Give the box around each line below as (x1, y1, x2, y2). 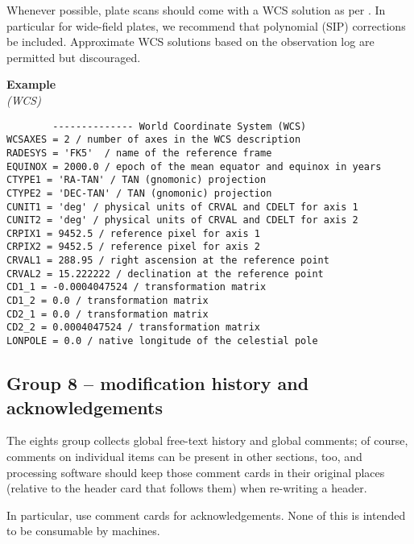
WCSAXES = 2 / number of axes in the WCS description (6, 134, 301, 146)
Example (6, 76, 56, 93)
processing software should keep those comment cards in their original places (6, 463, 385, 480)
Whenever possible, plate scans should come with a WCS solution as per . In (6, 2, 386, 18)
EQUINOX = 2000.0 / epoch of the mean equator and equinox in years (6, 160, 382, 172)
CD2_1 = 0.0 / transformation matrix (6, 308, 209, 320)
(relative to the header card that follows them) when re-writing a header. (6, 480, 367, 496)
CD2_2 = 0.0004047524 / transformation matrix (6, 322, 260, 334)
